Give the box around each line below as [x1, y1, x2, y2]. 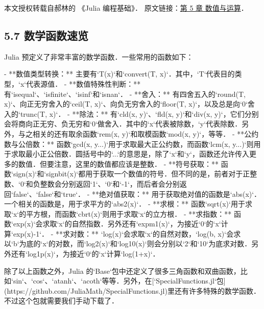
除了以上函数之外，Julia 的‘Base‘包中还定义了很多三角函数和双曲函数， [4, 265, 241, 276]
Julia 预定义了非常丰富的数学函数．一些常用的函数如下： [4, 51, 194, 62]
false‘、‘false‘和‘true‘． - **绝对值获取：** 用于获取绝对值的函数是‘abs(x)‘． [13, 188, 261, 199]
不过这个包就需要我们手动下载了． [4, 295, 118, 306]
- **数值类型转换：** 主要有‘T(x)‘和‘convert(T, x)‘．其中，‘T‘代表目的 [4, 68, 235, 79]
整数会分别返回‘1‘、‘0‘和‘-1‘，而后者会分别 [40, 178, 180, 189]
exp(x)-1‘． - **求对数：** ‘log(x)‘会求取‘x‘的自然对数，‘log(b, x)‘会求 [13, 228, 241, 239]
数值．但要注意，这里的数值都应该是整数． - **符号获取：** [18, 158, 219, 169]
